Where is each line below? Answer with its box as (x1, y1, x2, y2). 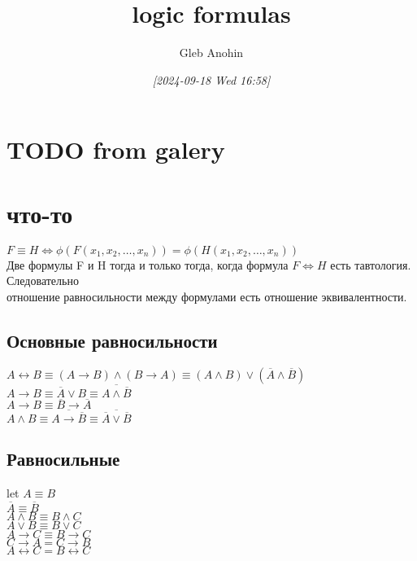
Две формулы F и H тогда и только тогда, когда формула (7, 256, 289, 273)
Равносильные (7, 446, 120, 471)
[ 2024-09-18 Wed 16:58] (152, 71, 271, 88)
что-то (7, 196, 73, 230)
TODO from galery (7, 133, 225, 166)
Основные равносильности (7, 327, 218, 353)
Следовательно (7, 272, 79, 289)
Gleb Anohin (179, 44, 244, 61)
